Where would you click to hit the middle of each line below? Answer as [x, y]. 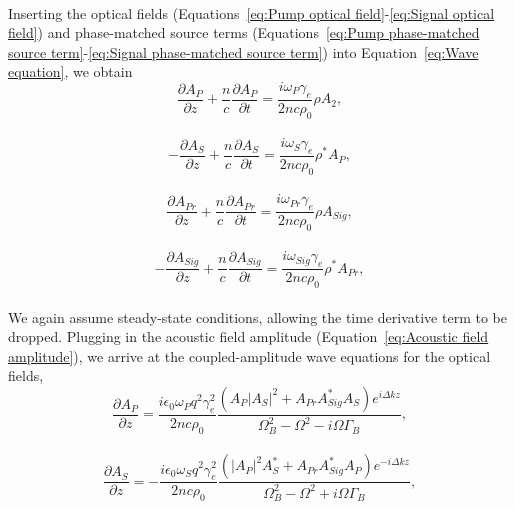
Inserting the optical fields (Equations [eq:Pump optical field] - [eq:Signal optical [251, 12]
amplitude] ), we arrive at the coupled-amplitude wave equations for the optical [249, 355]
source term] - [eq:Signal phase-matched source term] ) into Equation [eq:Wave [243, 51]
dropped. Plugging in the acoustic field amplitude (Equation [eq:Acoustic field [248, 336]
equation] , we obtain [70, 71]
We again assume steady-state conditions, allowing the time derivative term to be [257, 316]
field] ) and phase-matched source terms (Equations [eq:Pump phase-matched [244, 32]
